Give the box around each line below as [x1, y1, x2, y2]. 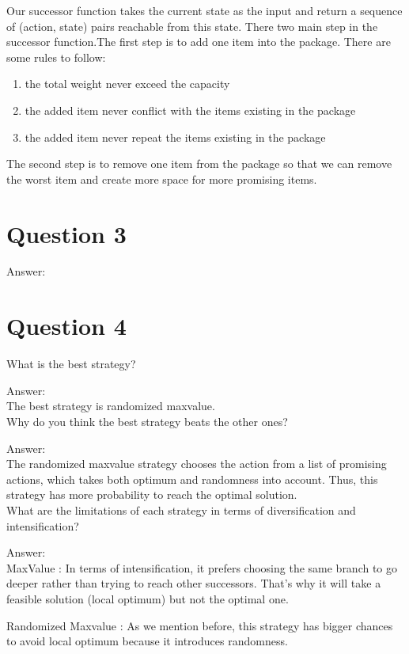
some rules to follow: [6, 48, 106, 65]
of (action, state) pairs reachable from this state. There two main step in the [6, 17, 378, 34]
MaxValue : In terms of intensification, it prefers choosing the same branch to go [6, 559, 398, 576]
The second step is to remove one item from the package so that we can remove [6, 155, 392, 172]
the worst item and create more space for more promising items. [6, 170, 317, 187]
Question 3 [6, 217, 127, 249]
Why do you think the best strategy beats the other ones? [6, 413, 288, 429]
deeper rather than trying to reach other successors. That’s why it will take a [6, 575, 381, 591]
